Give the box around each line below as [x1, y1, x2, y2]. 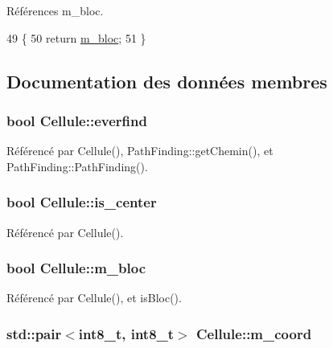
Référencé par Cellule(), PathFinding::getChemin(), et [6, 142, 273, 159]
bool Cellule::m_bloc [6, 258, 146, 278]
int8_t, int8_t [78, 323, 175, 343]
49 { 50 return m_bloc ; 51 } [6, 29, 146, 46]
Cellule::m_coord [195, 323, 312, 343]
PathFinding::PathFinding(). [6, 158, 148, 174]
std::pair [6, 323, 62, 343]
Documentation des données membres [6, 68, 327, 93]
